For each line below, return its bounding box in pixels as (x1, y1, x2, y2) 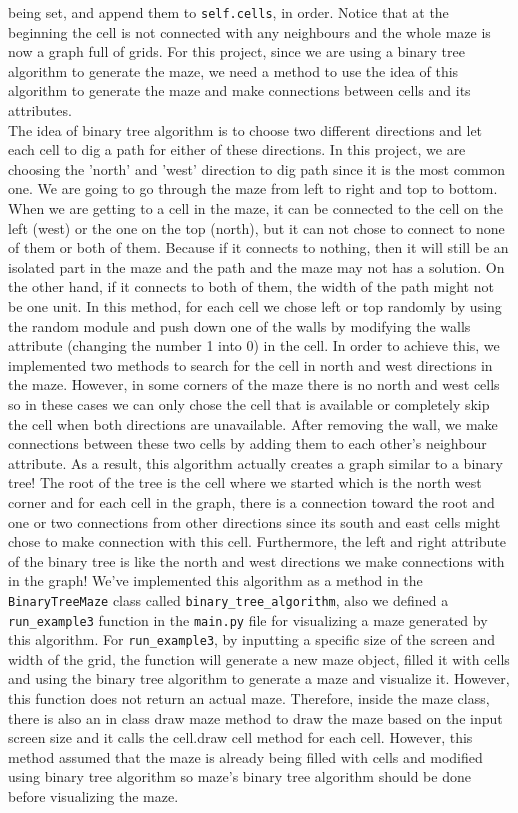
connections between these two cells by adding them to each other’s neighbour (8, 433, 487, 454)
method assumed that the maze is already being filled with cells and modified (8, 746, 483, 767)
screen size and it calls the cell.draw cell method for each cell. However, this (8, 727, 473, 748)
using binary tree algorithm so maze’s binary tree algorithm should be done (8, 766, 471, 787)
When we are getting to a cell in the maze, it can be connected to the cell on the (8, 198, 504, 218)
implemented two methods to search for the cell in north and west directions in (8, 354, 493, 375)
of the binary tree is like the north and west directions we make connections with (8, 550, 505, 571)
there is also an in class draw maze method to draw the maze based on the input (8, 707, 503, 728)
